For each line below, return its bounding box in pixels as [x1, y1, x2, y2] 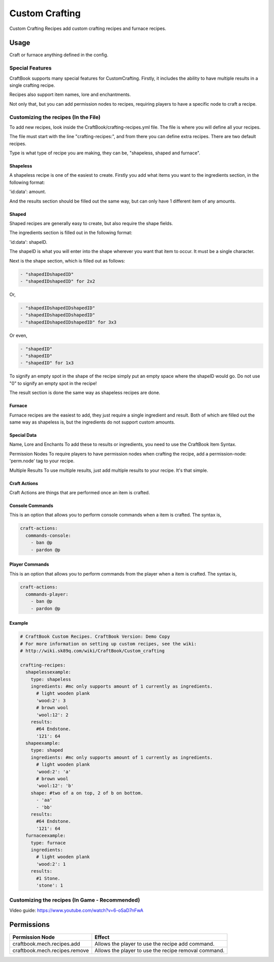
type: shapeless [30, 676, 71, 682]
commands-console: [25, 532, 71, 538]
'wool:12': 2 [36, 712, 68, 718]
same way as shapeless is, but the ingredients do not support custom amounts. [9, 419, 175, 425]
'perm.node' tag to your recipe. [9, 458, 75, 464]
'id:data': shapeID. [9, 239, 48, 245]
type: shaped [30, 747, 63, 753]
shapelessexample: [25, 669, 71, 675]
